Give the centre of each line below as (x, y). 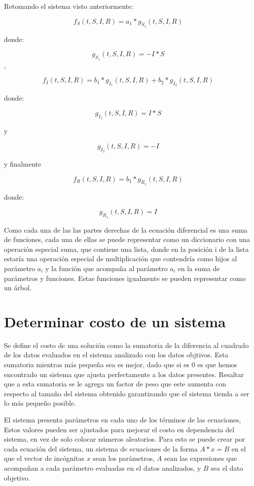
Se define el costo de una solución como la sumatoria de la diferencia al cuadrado (127, 345)
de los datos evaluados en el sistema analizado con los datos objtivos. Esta (116, 355)
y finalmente (23, 163)
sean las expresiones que (200, 458)
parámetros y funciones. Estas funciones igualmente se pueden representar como (125, 278)
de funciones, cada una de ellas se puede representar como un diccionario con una (127, 239)
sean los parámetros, (124, 458)
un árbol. (18, 288)
